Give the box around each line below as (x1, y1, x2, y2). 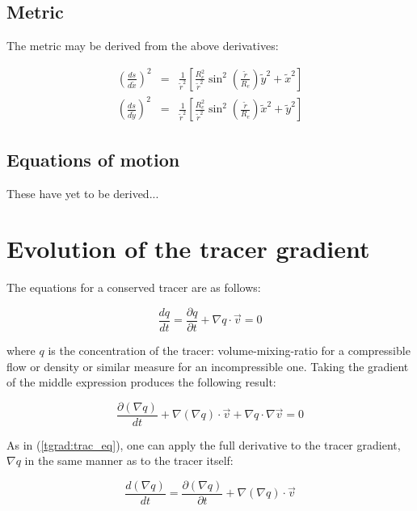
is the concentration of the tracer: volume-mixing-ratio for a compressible (48, 341, 411, 358)
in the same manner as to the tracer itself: (24, 452, 234, 469)
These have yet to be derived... (6, 184, 159, 201)
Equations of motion (6, 146, 180, 171)
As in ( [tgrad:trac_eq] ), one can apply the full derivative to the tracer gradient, (6, 436, 401, 453)
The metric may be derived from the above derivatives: (6, 37, 279, 54)
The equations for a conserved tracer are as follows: (6, 279, 261, 296)
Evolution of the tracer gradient (6, 232, 370, 265)
